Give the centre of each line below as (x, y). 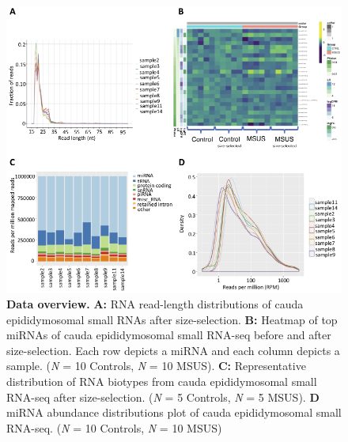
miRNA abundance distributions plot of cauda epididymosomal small (174, 412)
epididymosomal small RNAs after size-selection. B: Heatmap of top (172, 319)
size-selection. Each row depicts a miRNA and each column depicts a (173, 350)
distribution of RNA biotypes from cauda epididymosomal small (162, 382)
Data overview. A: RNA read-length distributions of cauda (155, 304)
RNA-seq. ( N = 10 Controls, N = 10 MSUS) (114, 427)
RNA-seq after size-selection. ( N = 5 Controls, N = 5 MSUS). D (163, 397)
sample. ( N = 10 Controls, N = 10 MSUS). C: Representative (156, 366)
